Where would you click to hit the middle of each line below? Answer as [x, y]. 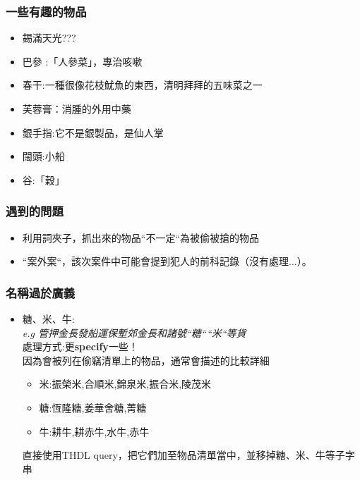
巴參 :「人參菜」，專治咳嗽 [82, 61]
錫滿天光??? [49, 38]
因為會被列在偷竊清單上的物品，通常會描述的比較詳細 [146, 360]
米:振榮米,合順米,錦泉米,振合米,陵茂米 [125, 384]
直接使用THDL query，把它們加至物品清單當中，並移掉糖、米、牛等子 [184, 455]
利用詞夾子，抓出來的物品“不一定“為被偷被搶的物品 [141, 237]
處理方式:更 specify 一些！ [80, 346]
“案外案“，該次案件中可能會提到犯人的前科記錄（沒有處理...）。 [167, 261]
